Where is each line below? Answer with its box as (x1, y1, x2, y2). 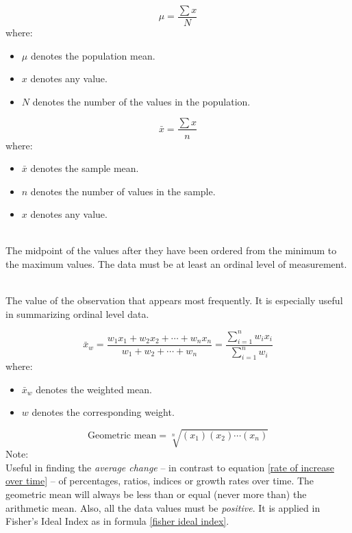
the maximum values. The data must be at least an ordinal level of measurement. (5, 257, 347, 271)
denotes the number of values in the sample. (30, 184, 216, 198)
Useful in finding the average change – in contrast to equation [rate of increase (5, 460, 334, 474)
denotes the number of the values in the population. (32, 94, 251, 108)
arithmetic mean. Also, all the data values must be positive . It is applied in (5, 500, 320, 515)
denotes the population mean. (30, 48, 155, 62)
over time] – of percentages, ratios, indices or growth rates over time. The (5, 473, 314, 488)
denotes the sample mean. (30, 161, 139, 175)
